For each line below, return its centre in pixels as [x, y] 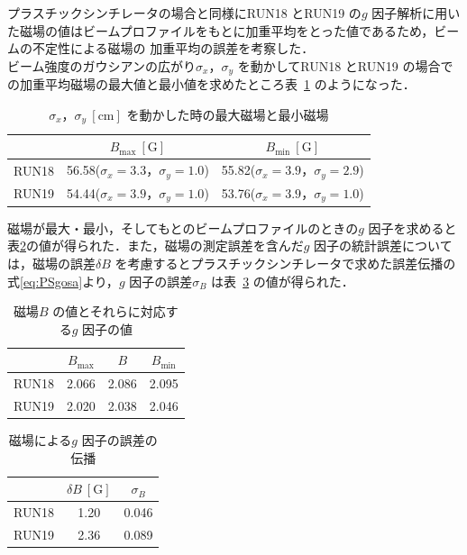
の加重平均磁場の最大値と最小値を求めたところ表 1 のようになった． [211, 84]
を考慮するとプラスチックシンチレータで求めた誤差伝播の [285, 263]
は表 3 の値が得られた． [283, 281]
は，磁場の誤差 [51, 263]
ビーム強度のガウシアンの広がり [102, 65]
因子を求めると [412, 227]
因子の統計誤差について [383, 246]
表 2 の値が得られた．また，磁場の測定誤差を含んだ [156, 246]
